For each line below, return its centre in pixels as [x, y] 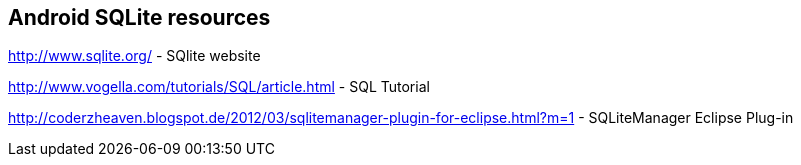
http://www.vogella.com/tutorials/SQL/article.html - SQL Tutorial [219, 87]
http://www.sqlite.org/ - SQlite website [134, 56]
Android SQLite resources [139, 17]
